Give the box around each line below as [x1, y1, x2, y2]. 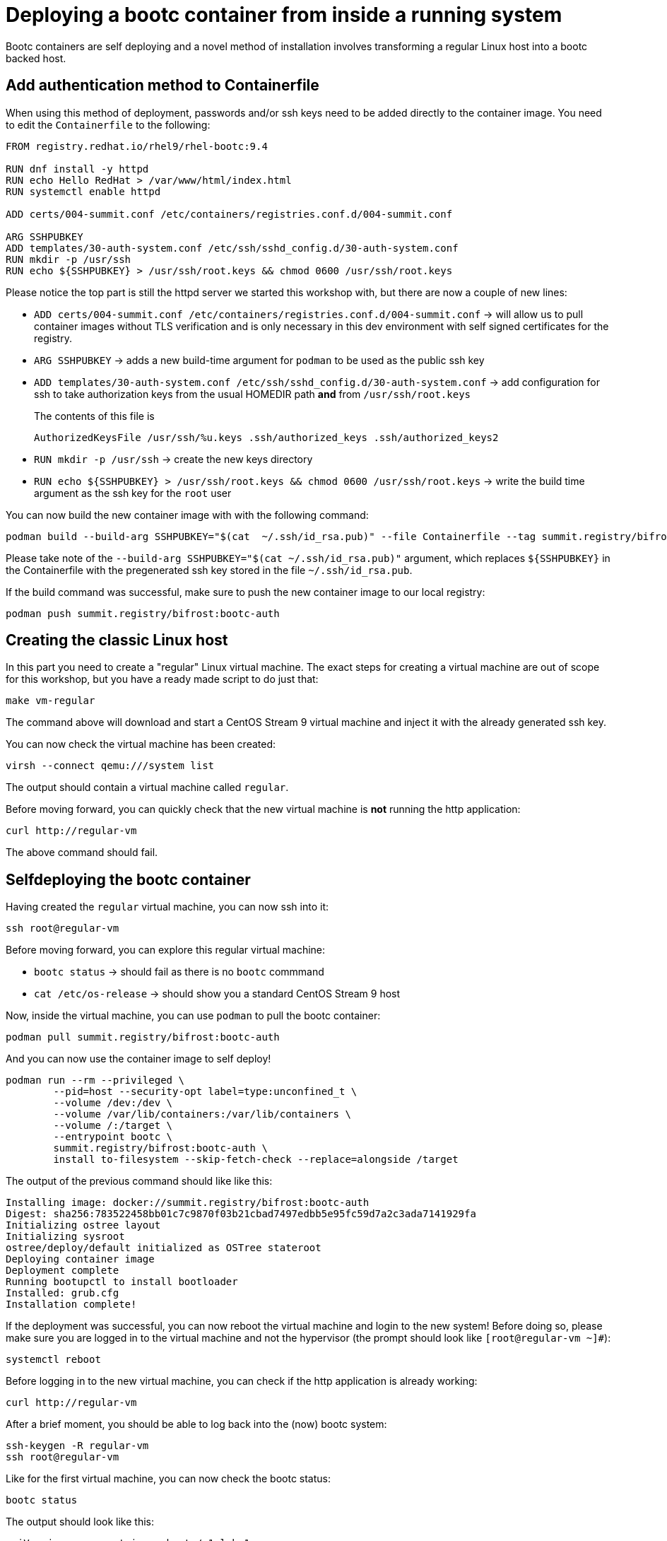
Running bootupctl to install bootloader [6, 1276, 238, 1288]
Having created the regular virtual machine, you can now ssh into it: [6, 901, 329, 913]
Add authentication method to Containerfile [6, 76, 319, 95]
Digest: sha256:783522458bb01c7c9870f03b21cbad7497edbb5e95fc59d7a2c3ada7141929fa [6, 1208, 476, 1220]
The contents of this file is [34, 409, 155, 422]
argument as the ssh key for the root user [34, 486, 232, 499]
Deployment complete [6, 1265, 119, 1277]
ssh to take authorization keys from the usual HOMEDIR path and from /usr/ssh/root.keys [34, 387, 471, 400]
